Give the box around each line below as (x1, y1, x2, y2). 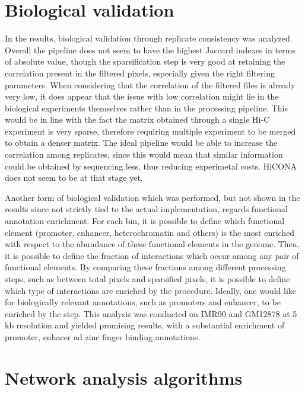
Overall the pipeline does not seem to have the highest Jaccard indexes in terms (5, 43, 296, 56)
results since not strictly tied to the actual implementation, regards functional (5, 203, 288, 215)
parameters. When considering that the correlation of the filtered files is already (5, 78, 296, 91)
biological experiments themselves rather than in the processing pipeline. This (5, 101, 288, 114)
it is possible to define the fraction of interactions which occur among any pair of (5, 249, 299, 261)
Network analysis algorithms (5, 365, 243, 389)
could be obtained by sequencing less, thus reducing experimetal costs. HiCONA (5, 159, 297, 172)
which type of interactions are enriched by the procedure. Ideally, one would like (5, 284, 297, 296)
